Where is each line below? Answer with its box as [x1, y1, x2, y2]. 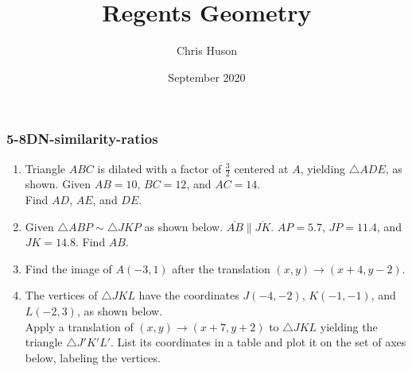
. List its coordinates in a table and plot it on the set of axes [111, 334, 406, 350]
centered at [234, 160, 289, 176]
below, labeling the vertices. [25, 349, 161, 365]
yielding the [320, 318, 378, 334]
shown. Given [25, 176, 91, 192]
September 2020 [168, 68, 246, 85]
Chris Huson [176, 42, 238, 59]
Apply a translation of [25, 318, 134, 334]
